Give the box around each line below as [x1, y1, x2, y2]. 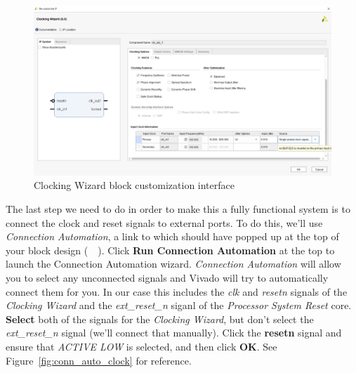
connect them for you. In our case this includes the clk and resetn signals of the [6, 284, 348, 299]
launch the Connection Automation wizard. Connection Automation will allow [6, 256, 341, 271]
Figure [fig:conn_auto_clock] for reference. [6, 353, 192, 367]
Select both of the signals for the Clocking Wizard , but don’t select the [6, 311, 314, 326]
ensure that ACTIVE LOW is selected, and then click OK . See [6, 339, 277, 353]
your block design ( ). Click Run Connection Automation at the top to [6, 242, 335, 257]
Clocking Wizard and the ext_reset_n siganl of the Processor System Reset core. [6, 298, 352, 313]
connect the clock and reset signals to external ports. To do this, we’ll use [6, 215, 323, 230]
